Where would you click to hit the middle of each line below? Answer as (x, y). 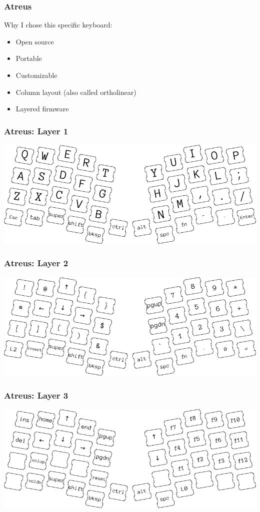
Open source (35, 41)
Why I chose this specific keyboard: (58, 25)
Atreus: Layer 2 (36, 263)
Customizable (36, 75)
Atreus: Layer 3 (36, 395)
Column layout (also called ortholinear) (76, 92)
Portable (29, 58)
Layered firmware (42, 109)
